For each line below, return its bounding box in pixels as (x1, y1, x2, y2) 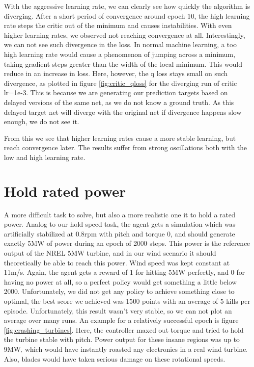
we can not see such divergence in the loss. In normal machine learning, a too (4, 39, 237, 50)
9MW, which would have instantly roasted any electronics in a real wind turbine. (4, 343, 248, 354)
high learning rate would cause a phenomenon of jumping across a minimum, (4, 49, 235, 59)
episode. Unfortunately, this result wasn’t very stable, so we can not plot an (4, 305, 232, 315)
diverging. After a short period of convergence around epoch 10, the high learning (4, 10, 250, 21)
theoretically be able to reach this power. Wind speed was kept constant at (4, 257, 230, 267)
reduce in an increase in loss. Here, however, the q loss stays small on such (4, 68, 228, 79)
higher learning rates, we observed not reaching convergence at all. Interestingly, (4, 29, 245, 40)
